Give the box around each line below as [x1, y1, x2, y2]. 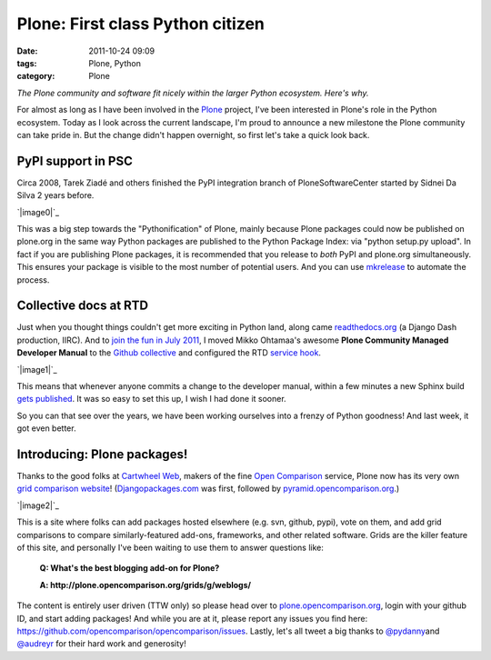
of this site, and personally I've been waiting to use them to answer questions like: [16, 542, 325, 554]
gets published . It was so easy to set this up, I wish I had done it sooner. [16, 394, 286, 405]
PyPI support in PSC [16, 153, 134, 168]
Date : [16, 45, 38, 56]
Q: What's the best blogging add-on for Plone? [39, 563, 220, 574]
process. [16, 274, 50, 285]
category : [16, 71, 55, 82]
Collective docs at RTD [16, 298, 149, 314]
